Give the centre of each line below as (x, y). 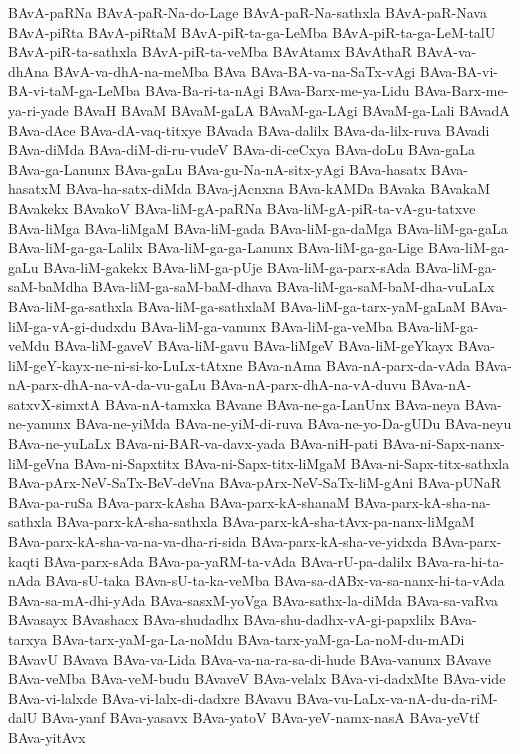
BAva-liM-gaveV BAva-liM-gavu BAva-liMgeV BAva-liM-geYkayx (254, 345)
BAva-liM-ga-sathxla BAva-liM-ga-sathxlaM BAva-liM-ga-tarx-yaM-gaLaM (237, 305)
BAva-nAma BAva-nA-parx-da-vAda (359, 364)
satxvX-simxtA (54, 403)
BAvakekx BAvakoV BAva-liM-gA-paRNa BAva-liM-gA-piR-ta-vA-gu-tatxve (242, 207)
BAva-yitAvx (47, 736)
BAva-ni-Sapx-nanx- (443, 443)
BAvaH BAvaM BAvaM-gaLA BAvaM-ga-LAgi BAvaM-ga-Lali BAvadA (291, 109)
